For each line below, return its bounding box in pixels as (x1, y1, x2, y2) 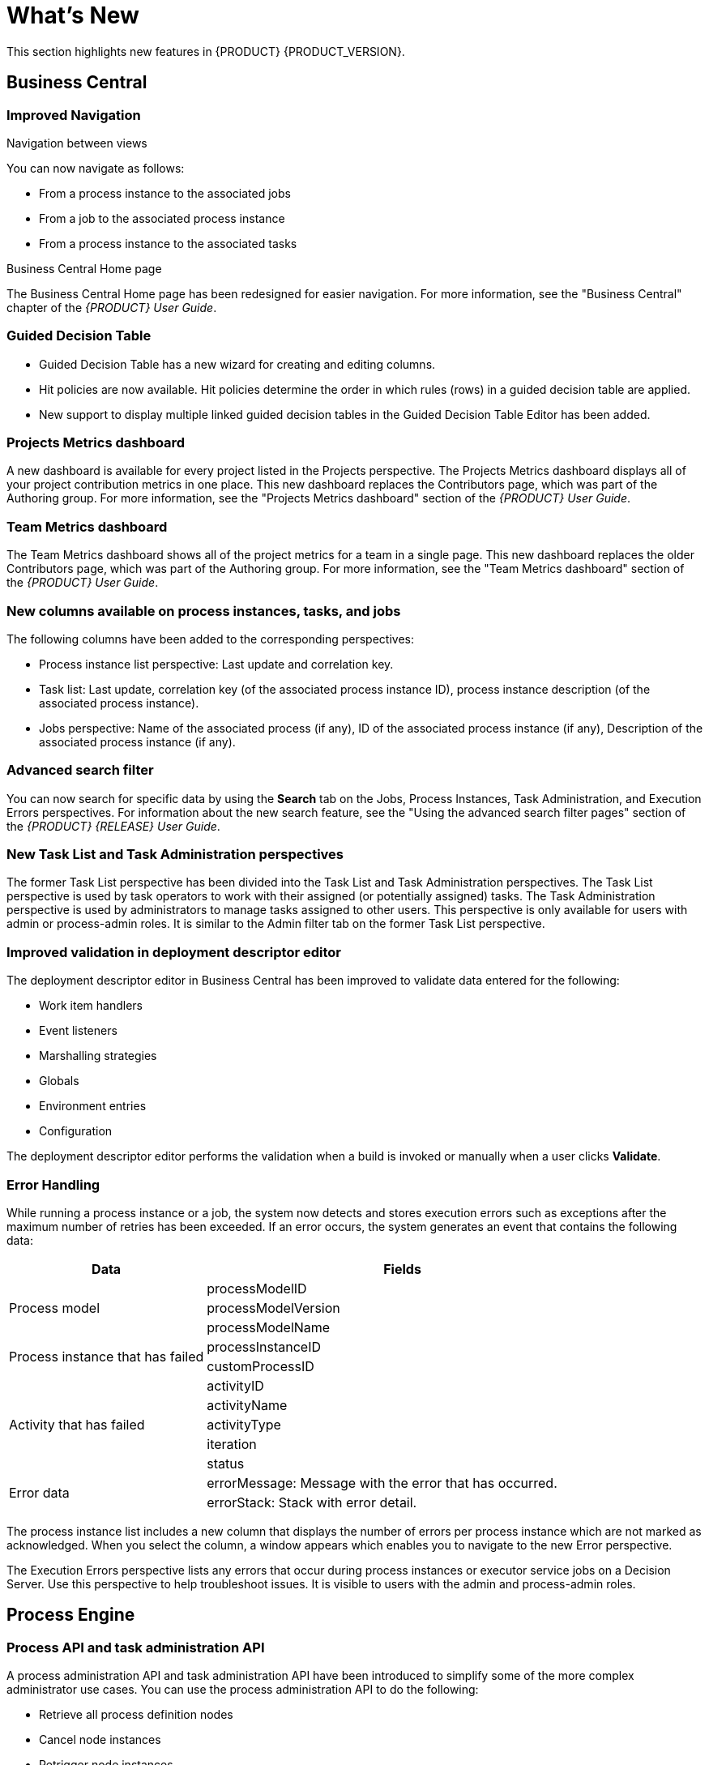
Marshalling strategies (39, 1049, 157, 1063)
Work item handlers (39, 998, 143, 1013)
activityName (207, 1396, 288, 1413)
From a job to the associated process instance (39, 211, 285, 225)
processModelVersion (207, 1299, 340, 1316)
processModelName (207, 1318, 331, 1336)
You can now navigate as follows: (6, 160, 185, 175)
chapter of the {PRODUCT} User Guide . (6, 300, 217, 314)
